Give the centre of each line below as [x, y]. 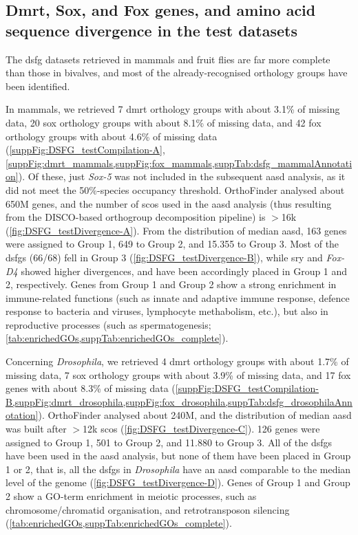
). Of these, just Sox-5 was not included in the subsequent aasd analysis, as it [182, 176]
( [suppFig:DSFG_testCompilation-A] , [85, 150]
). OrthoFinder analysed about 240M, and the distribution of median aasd [195, 415]
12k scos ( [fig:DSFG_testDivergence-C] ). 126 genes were [201, 429]
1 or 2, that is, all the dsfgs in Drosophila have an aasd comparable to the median [178, 469]
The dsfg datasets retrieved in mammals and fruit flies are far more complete [168, 59]
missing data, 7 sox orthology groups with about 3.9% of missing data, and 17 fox [178, 374]
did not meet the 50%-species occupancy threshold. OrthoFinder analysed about [175, 189]
